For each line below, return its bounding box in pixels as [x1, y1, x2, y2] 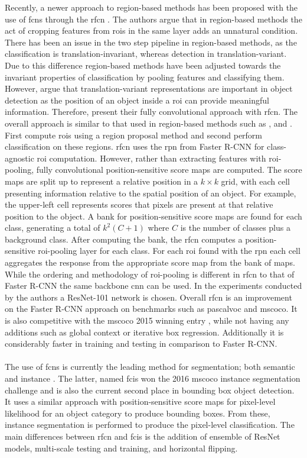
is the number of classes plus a [180, 221, 290, 234]
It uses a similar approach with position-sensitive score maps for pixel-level [5, 395, 276, 408]
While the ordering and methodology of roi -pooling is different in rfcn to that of [5, 267, 295, 280]
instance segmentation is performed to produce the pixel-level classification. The [5, 418, 295, 431]
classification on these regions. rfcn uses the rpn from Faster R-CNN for [5, 140, 264, 153]
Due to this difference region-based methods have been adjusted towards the [5, 59, 281, 71]
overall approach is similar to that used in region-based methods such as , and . [5, 117, 292, 129]
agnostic [5, 151, 34, 164]
